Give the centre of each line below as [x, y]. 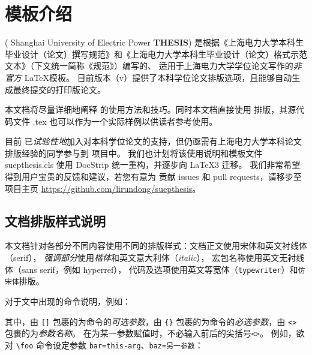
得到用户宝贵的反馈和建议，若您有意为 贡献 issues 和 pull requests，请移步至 [153, 177]
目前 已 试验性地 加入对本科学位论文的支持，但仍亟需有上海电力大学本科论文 [153, 141]
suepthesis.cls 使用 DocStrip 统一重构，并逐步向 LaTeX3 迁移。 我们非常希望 [153, 165]
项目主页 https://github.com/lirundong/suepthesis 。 [103, 188]
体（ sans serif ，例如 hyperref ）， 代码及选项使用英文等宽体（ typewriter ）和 [151, 269]
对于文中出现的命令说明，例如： [68, 301]
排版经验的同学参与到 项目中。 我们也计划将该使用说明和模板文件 [134, 153]
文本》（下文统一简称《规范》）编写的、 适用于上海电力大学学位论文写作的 [149, 66]
